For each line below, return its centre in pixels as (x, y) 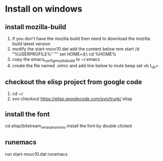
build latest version (31, 44)
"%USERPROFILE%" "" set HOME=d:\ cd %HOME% (64, 54)
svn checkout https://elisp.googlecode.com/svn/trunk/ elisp (72, 99)
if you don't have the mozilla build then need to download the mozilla (81, 38)
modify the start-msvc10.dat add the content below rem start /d (76, 49)
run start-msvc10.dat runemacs (36, 154)
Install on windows (44, 9)
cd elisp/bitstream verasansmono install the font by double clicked (69, 126)
